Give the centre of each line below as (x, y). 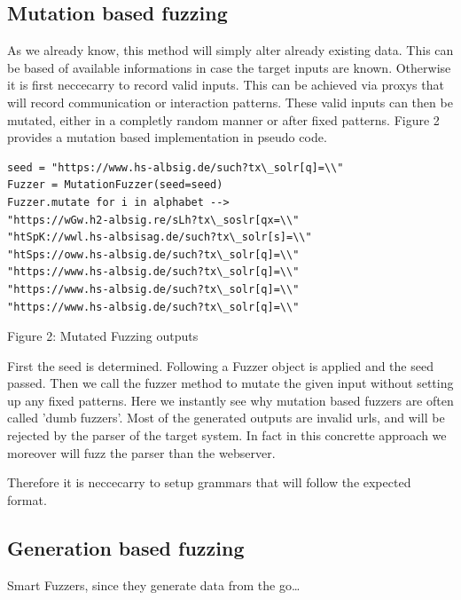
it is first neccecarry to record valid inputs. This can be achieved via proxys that (226, 85)
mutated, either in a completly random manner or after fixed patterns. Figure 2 (223, 119)
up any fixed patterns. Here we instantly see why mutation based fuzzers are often (230, 400)
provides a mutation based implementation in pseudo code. (167, 137)
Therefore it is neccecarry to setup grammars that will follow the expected (209, 482)
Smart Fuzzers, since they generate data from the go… (154, 584)
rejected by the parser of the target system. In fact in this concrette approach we (227, 435)
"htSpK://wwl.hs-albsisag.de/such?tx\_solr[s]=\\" (160, 237)
